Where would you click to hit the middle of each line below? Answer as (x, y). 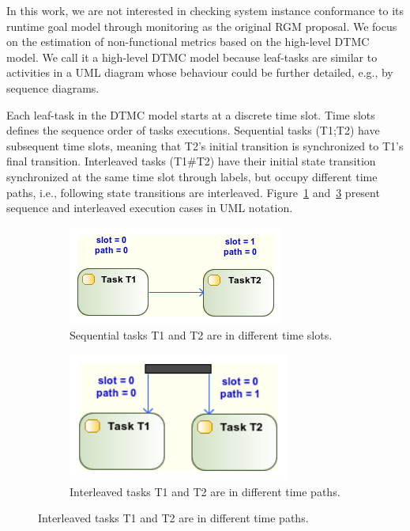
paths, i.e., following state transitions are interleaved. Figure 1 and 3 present (193, 192)
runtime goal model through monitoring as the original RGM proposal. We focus (202, 26)
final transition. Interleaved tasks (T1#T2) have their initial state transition (191, 161)
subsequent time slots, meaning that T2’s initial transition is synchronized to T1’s (205, 145)
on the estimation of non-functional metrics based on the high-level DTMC (188, 42)
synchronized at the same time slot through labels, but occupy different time (192, 176)
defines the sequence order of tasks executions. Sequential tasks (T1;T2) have (193, 130)
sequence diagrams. (53, 87)
